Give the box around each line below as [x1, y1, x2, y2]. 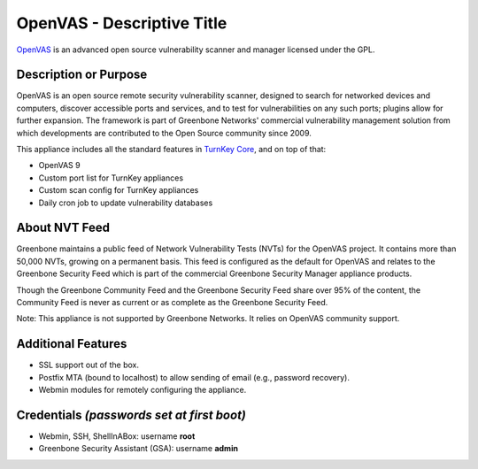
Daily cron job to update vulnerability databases [38, 197, 213, 208]
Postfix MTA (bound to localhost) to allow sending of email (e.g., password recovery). [38, 372, 350, 382]
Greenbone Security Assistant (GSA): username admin [38, 443, 239, 454]
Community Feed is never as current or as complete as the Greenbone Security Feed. [16, 297, 328, 308]
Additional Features [16, 336, 127, 351]
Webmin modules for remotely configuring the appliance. [38, 385, 247, 396]
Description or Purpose [16, 67, 148, 82]
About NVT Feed [16, 220, 111, 235]
